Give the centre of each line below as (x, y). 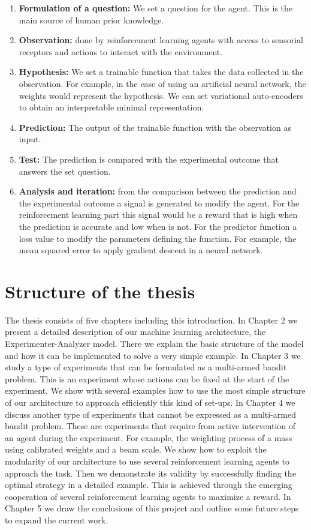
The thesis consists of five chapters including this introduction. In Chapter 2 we (151, 320)
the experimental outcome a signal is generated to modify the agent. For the (159, 203)
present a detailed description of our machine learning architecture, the (135, 332)
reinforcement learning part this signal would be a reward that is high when (158, 215)
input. (30, 139)
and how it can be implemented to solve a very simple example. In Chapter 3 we (153, 355)
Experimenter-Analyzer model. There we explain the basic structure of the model (154, 343)
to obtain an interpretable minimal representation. (111, 107)
